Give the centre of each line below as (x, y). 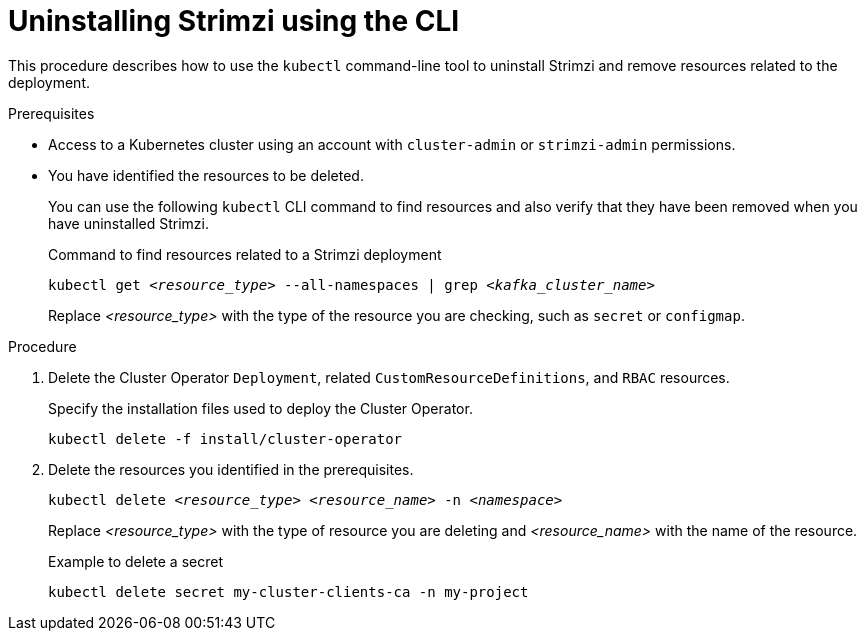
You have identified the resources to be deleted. (206, 175)
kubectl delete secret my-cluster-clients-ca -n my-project (288, 591)
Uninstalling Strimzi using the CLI (234, 21)
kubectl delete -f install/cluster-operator (225, 438)
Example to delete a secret (135, 561)
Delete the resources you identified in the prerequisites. (231, 469)
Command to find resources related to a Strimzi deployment (245, 254)
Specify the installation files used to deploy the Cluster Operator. (260, 408)
